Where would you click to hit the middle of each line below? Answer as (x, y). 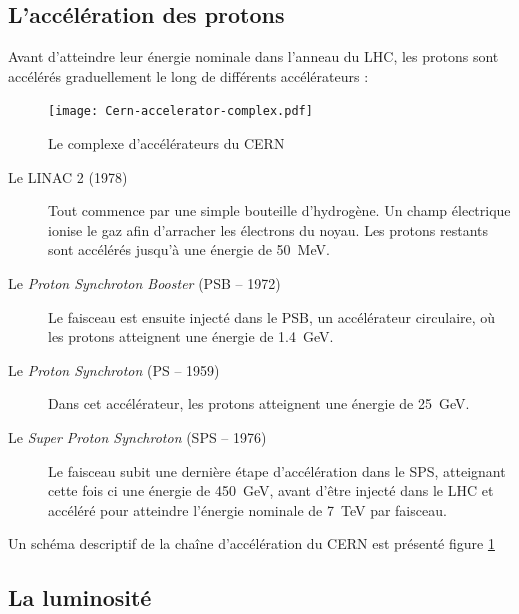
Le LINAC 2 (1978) (68, 176)
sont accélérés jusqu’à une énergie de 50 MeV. (189, 249)
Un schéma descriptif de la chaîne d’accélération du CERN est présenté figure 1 (251, 543)
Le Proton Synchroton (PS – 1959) (114, 369)
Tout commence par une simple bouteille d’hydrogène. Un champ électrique (279, 210)
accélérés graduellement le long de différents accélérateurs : (188, 75)
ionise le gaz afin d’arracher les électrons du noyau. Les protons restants (268, 229)
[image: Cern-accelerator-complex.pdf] (180, 111)
